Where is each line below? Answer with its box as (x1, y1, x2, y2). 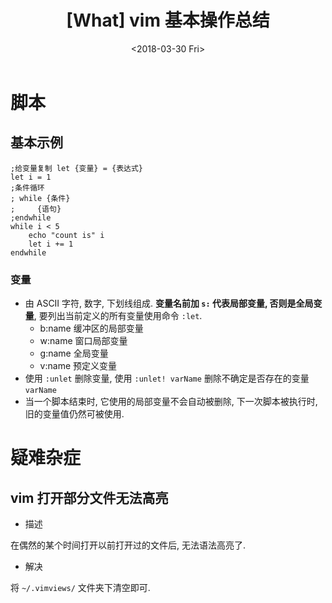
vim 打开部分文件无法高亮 (10, 489, 169, 506)
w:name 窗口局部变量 (39, 335, 128, 347)
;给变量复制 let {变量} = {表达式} (10, 163, 143, 173)
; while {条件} (10, 193, 71, 203)
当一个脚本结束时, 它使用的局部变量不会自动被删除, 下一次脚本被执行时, (24, 396, 318, 408)
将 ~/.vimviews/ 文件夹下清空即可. (10, 582, 151, 594)
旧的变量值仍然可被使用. (24, 408, 125, 420)
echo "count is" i (28, 230, 105, 240)
